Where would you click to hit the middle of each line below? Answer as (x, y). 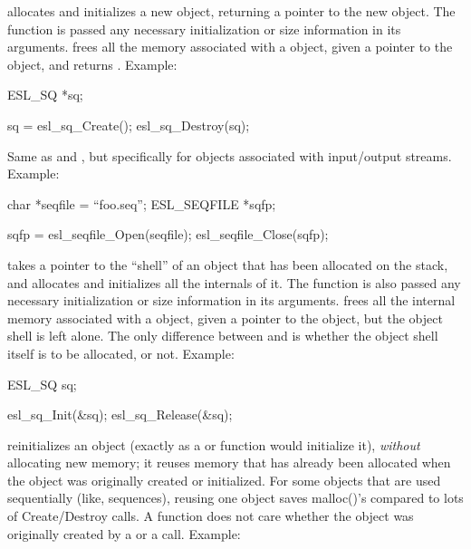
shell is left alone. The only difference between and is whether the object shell (223, 336)
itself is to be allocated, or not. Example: (121, 353)
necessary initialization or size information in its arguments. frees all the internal (231, 300)
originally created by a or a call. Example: (124, 533)
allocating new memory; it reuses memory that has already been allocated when (229, 462)
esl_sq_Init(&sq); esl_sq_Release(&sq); (120, 414)
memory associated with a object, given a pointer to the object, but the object (225, 318)
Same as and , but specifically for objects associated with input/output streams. (230, 155)
